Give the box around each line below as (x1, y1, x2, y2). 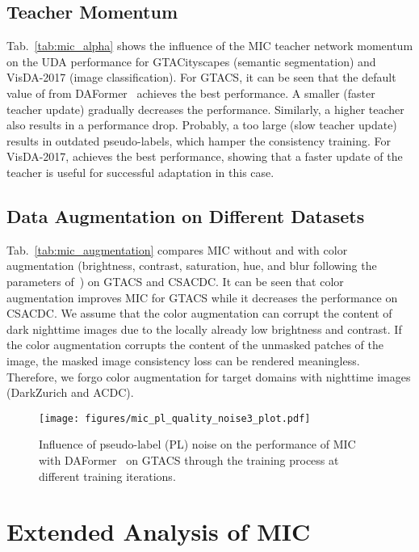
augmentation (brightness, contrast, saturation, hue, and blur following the (6, 257, 377, 274)
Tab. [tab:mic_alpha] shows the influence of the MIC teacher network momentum (6, 37, 413, 54)
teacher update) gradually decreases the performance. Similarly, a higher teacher (6, 100, 404, 117)
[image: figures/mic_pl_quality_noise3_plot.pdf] (39, 412, 311, 424)
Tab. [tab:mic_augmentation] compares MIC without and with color (6, 241, 348, 258)
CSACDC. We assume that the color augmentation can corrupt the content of (6, 305, 392, 322)
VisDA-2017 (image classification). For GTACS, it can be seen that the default (6, 69, 396, 86)
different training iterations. (39, 467, 176, 484)
